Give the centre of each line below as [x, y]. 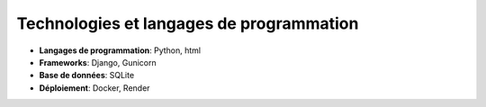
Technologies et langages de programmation [188, 23]
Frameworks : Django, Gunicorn [98, 62]
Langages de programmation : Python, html [120, 50]
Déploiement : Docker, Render [94, 88]
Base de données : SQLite [87, 76]
